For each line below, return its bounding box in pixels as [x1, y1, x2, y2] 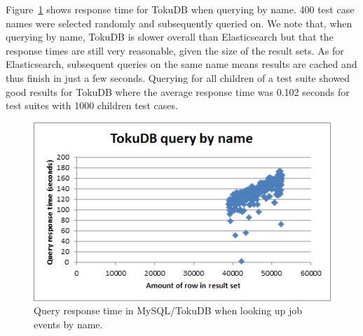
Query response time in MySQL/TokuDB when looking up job [34, 303, 303, 318]
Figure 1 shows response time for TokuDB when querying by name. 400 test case [6, 2, 355, 16]
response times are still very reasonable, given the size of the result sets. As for [6, 43, 344, 57]
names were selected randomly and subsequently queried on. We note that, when [6, 15, 352, 30]
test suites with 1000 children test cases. [6, 98, 178, 113]
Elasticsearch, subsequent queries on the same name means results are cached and [6, 57, 357, 71]
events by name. [34, 316, 103, 331]
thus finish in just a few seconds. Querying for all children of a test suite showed [6, 70, 350, 85]
